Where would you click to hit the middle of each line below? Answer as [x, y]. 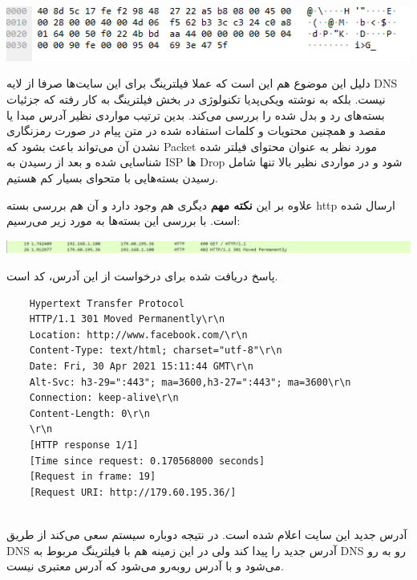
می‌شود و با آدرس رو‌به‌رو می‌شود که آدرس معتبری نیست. [145, 566]
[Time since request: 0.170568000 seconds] [147, 461]
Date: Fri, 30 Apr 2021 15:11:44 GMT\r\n [141, 367]
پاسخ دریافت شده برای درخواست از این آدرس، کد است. [142, 276]
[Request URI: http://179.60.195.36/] [133, 492]
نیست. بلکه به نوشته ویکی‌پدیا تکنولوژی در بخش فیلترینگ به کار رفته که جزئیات [196, 99]
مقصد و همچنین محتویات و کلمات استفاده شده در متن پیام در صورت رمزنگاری [196, 131]
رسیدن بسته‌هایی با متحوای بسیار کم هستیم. [112, 177]
